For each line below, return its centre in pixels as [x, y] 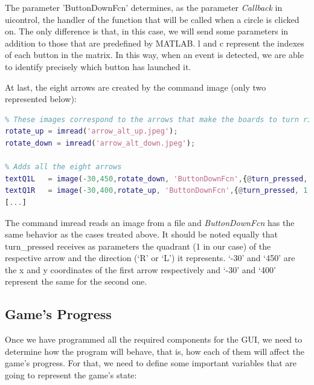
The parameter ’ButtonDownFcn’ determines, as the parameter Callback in [144, 7]
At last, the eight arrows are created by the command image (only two [136, 87]
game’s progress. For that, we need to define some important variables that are [151, 363]
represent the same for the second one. [76, 281]
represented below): [41, 99]
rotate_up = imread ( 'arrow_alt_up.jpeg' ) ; [91, 131]
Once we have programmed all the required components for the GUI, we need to [154, 339]
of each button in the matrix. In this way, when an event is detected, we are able [154, 55]
